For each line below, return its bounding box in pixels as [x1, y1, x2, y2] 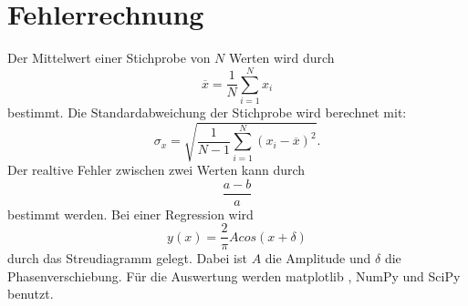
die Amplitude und [265, 249, 371, 268]
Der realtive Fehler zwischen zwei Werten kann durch [7, 159, 306, 178]
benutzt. [7, 284, 54, 303]
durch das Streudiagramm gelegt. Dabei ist [7, 249, 247, 268]
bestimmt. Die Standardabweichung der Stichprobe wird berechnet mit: [7, 102, 407, 121]
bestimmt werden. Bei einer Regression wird [7, 204, 254, 223]
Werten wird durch [229, 48, 335, 67]
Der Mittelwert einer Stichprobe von [7, 48, 211, 67]
